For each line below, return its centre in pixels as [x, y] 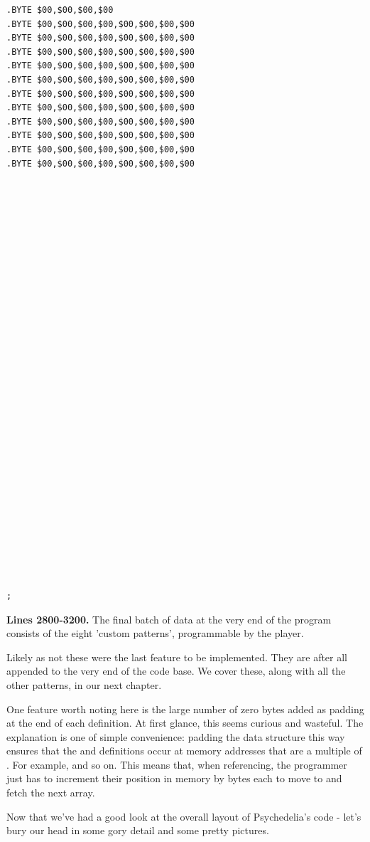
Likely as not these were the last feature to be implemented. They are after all [177, 657]
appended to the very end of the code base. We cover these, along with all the [176, 671]
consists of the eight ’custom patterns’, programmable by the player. [155, 633]
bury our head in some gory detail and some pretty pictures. [138, 830]
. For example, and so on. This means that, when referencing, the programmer [177, 764]
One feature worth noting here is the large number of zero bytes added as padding [185, 709]
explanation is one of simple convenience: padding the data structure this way [176, 736]
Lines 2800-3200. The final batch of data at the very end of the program [169, 619]
